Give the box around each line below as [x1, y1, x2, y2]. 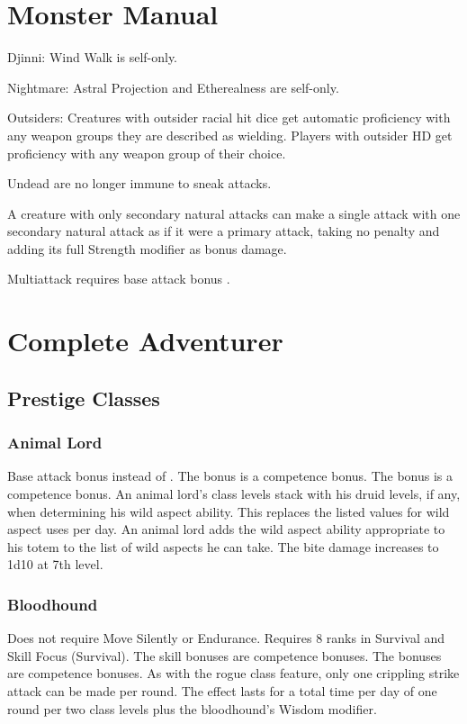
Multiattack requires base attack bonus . [7, 269, 230, 288]
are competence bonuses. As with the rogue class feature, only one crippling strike [7, 664, 460, 683]
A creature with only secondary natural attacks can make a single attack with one [7, 204, 461, 222]
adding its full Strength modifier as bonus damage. [7, 239, 287, 258]
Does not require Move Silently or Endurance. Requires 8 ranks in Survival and [7, 629, 445, 647]
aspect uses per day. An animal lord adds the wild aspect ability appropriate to [7, 520, 445, 538]
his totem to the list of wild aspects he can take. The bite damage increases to [7, 537, 439, 556]
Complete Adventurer [7, 322, 283, 359]
